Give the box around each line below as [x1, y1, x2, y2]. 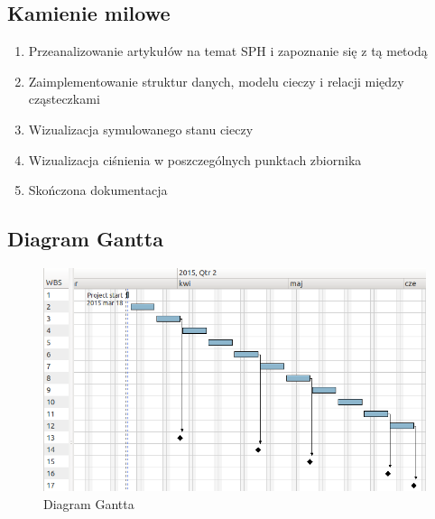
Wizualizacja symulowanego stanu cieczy [28, 119, 254, 138]
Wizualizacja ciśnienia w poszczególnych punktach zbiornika [28, 150, 362, 169]
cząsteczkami [28, 89, 100, 108]
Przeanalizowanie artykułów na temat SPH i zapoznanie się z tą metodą [28, 42, 428, 60]
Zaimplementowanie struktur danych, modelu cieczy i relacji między [28, 71, 404, 90]
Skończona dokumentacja [28, 181, 168, 199]
